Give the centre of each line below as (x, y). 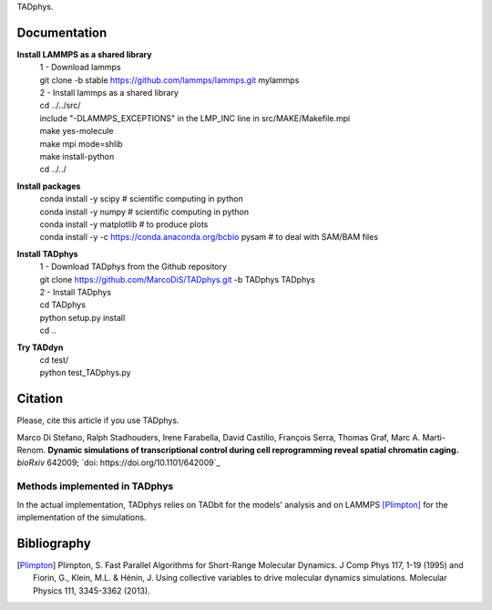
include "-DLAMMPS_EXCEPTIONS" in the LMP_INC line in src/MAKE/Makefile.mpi (195, 118)
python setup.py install (82, 317)
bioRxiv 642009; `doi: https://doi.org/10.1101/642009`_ (118, 463)
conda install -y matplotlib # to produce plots (124, 224)
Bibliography (54, 543)
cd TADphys (63, 305)
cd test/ (54, 359)
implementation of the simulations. (82, 517)
